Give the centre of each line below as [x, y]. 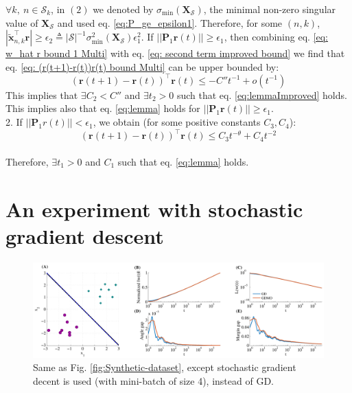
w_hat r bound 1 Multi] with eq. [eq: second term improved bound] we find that [175, 53]
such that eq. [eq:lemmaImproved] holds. [262, 94]
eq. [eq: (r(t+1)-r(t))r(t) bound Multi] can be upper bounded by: [142, 66]
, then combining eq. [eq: [276, 37]
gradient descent [85, 235]
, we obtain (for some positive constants [177, 122]
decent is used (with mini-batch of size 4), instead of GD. [153, 380]
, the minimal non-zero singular [270, 9]
